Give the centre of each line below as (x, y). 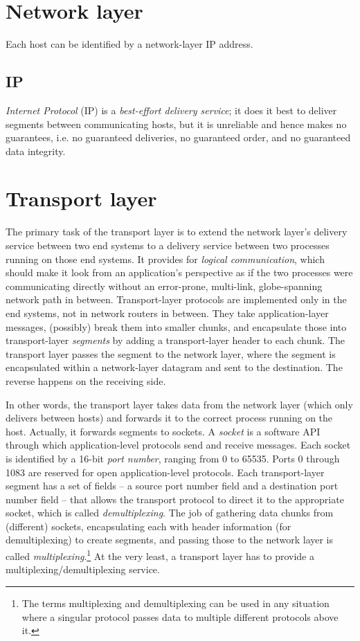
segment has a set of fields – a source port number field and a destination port (172, 486)
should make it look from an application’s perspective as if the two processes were (179, 272)
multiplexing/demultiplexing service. (83, 569)
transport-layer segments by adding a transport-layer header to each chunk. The (175, 340)
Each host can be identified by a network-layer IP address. (129, 44)
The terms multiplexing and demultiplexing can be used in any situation (175, 603)
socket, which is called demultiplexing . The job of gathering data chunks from (170, 513)
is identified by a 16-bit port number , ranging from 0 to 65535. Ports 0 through (173, 458)
